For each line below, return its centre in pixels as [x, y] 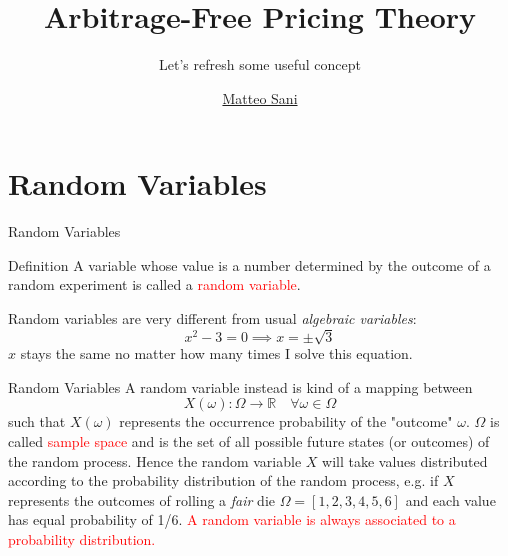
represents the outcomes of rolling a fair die [142, 499]
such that [37, 421]
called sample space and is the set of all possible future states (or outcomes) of [249, 440]
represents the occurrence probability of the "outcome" [286, 421]
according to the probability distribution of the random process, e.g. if [223, 480]
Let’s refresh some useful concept [260, 64]
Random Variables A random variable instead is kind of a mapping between [240, 386]
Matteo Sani [260, 97]
